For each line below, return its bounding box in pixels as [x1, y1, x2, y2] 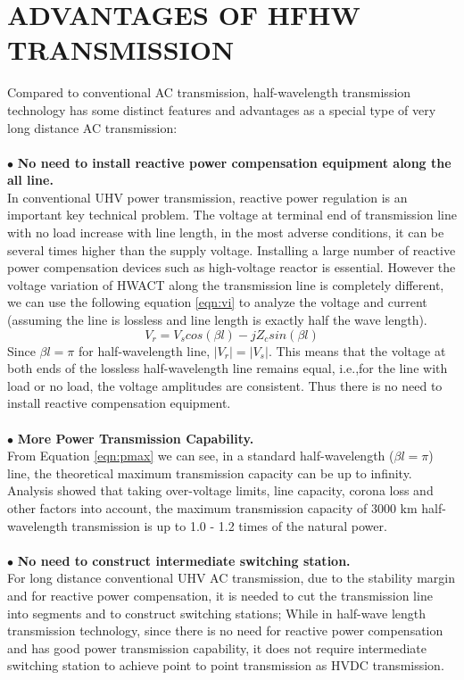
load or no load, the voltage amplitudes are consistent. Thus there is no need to [7, 376, 443, 394]
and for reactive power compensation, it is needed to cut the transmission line [7, 585, 433, 604]
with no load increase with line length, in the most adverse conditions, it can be [7, 223, 444, 242]
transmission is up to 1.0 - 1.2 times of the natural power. [71, 516, 387, 535]
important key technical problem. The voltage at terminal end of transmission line [7, 205, 457, 224]
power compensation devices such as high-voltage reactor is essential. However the [7, 258, 456, 277]
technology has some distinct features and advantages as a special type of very [7, 100, 436, 119]
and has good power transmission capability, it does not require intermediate [7, 638, 427, 657]
